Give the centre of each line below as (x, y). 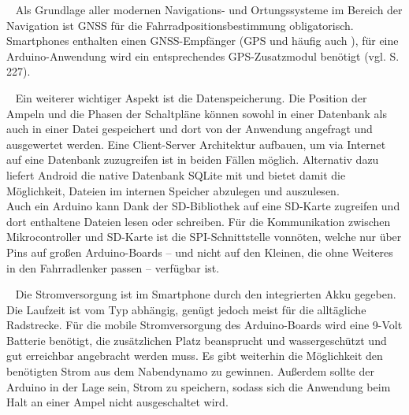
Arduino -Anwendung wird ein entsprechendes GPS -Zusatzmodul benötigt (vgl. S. (203, 56)
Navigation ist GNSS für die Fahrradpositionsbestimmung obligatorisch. (180, 25)
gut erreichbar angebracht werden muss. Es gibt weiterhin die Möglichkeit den (195, 356)
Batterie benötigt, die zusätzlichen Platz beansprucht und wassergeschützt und (197, 340)
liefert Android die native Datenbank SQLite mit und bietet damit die (176, 174)
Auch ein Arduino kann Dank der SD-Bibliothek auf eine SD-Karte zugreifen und (203, 206)
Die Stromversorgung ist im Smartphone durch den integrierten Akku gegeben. (206, 294)
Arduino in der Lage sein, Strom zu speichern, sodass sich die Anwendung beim (199, 386)
